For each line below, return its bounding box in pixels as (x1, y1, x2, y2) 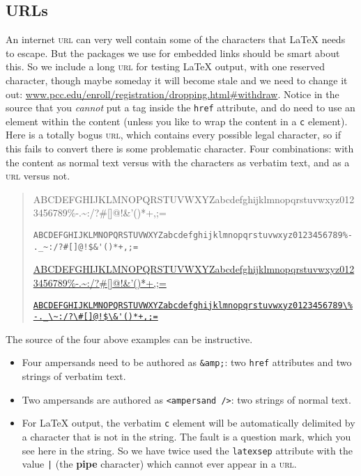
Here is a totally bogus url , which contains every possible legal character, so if (6, 127, 341, 142)
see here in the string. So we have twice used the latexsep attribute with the (22, 443, 353, 457)
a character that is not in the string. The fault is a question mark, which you (22, 429, 351, 444)
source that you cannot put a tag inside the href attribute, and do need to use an (6, 100, 355, 115)
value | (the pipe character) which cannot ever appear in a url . (22, 457, 297, 471)
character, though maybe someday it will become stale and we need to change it (6, 72, 348, 87)
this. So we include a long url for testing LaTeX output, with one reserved (6, 59, 325, 74)
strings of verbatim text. (22, 369, 126, 383)
